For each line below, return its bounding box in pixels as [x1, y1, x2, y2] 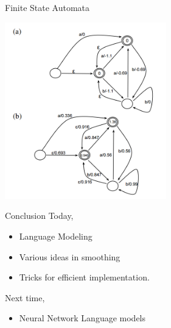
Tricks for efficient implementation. [19, 271, 150, 283]
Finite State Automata [5, 1, 90, 13]
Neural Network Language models [19, 312, 146, 324]
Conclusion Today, [5, 209, 74, 222]
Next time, [5, 291, 45, 304]
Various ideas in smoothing [19, 250, 120, 263]
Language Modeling [19, 230, 92, 243]
